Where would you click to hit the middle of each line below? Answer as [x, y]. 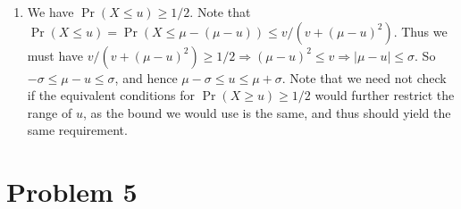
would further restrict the [385, 95]
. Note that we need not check [364, 77]
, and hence [146, 77]
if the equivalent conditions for [111, 95]
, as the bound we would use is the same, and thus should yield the [267, 112]
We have [50, 12]
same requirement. [77, 130]
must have [55, 55]
